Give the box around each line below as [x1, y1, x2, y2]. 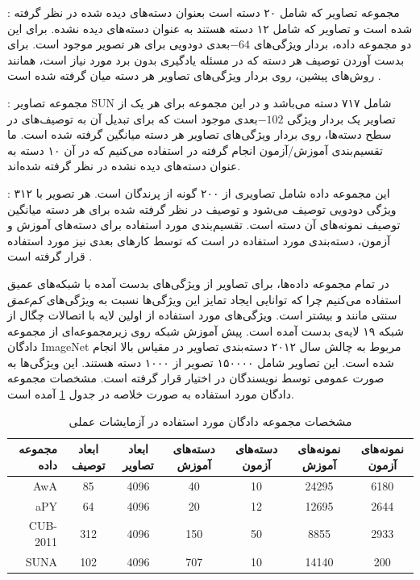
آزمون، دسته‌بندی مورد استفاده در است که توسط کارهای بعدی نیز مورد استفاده [7, 232, 391, 248]
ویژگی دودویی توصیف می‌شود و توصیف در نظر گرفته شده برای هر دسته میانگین [7, 200, 397, 217]
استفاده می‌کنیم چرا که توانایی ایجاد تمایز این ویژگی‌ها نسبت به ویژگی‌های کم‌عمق [7, 290, 401, 307]
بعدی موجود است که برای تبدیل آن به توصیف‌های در [7, 110, 258, 127]
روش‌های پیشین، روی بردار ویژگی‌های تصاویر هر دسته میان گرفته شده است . [7, 67, 381, 84]
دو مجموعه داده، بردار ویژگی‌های [253, 35, 412, 52]
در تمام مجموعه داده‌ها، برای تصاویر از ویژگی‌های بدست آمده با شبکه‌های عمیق [7, 274, 389, 291]
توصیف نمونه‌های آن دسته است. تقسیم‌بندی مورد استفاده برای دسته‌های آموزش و [7, 216, 401, 233]
